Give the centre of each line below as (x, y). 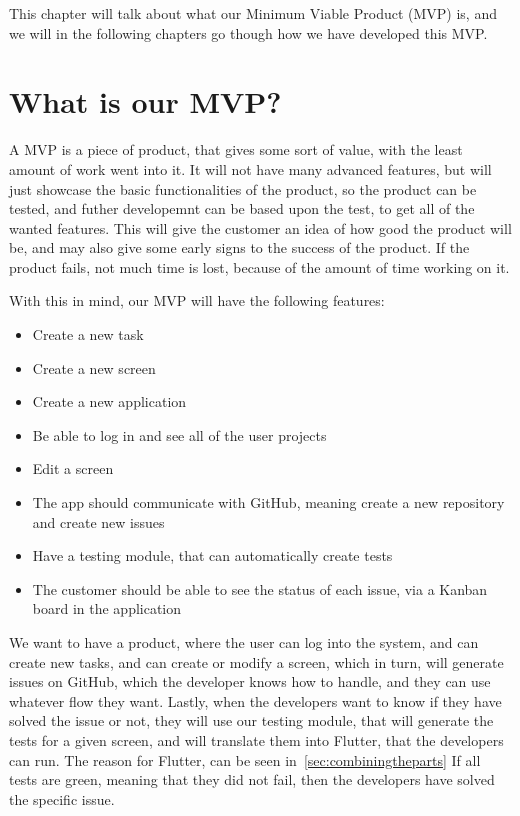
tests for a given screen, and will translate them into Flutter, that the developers (256, 739)
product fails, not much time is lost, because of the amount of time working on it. (259, 266)
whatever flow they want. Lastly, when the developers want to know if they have (255, 700)
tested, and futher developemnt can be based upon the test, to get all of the (242, 208)
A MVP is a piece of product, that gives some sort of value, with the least (236, 149)
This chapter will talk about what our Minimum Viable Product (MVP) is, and (253, 13)
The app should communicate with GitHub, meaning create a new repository (268, 502)
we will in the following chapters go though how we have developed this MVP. (248, 32)
